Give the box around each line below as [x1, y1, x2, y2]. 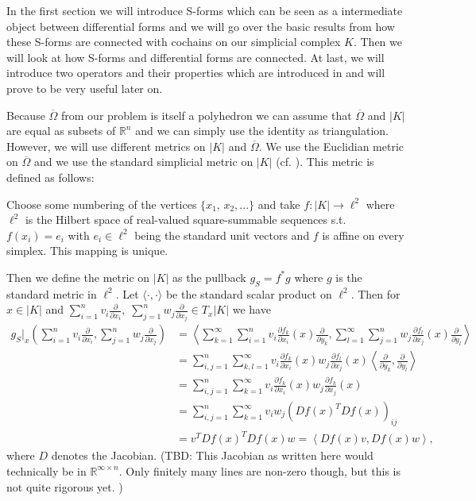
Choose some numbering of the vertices [6, 195, 197, 212]
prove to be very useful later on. [6, 79, 163, 96]
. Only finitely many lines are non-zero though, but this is [118, 462, 401, 479]
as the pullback [172, 268, 246, 285]
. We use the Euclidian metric [258, 137, 404, 154]
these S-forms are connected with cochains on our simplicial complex [6, 33, 341, 50]
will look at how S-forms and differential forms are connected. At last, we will [6, 48, 385, 65]
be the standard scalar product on [165, 285, 332, 302]
